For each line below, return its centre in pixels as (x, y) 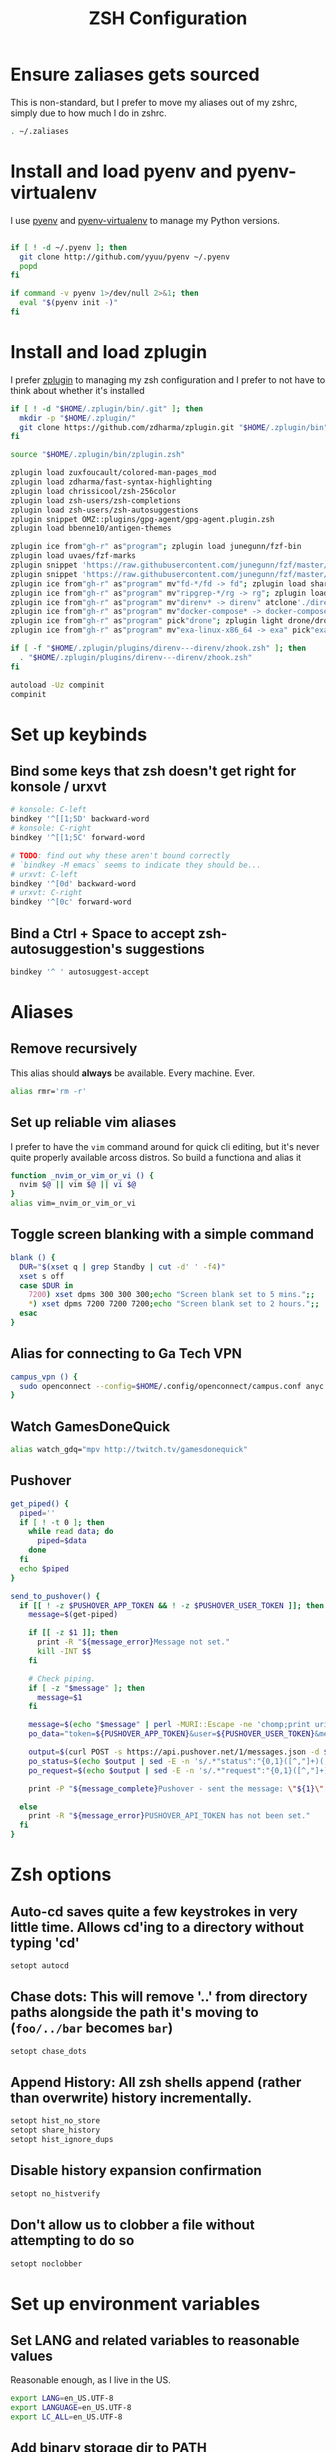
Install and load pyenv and (121, 171)
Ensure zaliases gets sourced (135, 74)
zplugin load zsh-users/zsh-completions (96, 500)
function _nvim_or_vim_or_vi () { (82, 1175)
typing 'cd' (45, 1942)
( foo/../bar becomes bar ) (91, 2028)
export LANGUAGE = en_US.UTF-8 (71, 2408)
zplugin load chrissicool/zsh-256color (93, 491)
